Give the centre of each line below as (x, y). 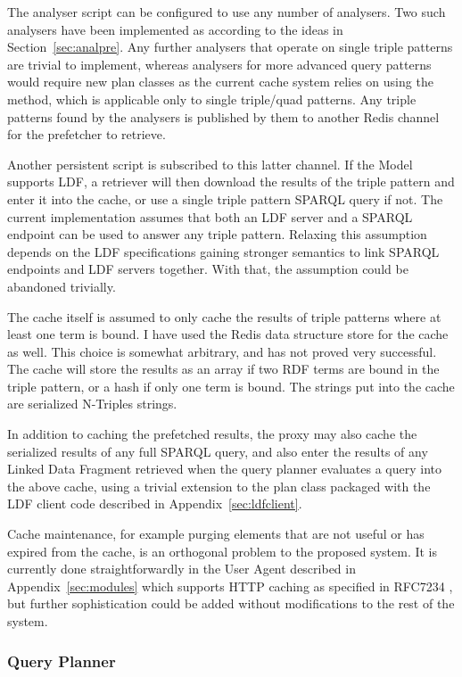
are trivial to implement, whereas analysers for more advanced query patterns (219, 64)
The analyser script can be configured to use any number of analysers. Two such (227, 12)
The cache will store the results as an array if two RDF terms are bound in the (223, 369)
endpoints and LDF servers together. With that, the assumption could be (208, 269)
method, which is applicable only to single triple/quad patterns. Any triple (212, 99)
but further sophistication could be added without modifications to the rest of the (231, 603)
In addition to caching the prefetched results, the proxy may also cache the (212, 434)
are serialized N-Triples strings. (92, 404)
